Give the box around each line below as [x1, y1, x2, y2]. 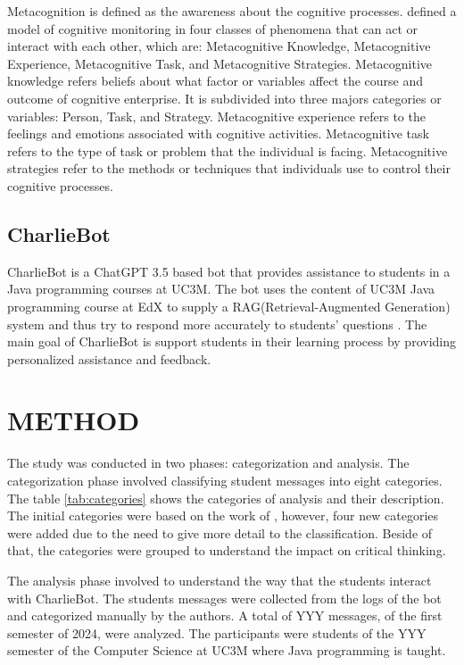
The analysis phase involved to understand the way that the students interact [7, 570, 432, 589]
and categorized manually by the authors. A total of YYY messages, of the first [7, 606, 443, 625]
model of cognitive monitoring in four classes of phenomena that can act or [7, 19, 418, 37]
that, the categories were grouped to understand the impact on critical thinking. [7, 541, 446, 560]
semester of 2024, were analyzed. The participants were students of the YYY [7, 623, 427, 642]
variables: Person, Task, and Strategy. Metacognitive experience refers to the [7, 106, 426, 125]
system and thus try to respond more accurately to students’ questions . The [7, 314, 427, 333]
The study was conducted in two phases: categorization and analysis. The [7, 453, 410, 472]
